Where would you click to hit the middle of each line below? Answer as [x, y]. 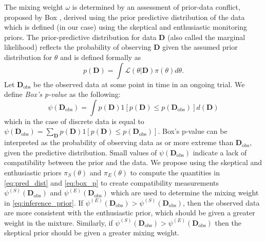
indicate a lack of [220, 152]
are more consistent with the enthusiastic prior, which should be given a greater [130, 213]
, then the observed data [221, 202]
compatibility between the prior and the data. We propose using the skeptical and [133, 162]
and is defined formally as [101, 57]
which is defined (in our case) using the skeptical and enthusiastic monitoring [126, 27]
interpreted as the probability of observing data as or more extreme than [119, 142]
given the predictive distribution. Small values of [81, 152]
